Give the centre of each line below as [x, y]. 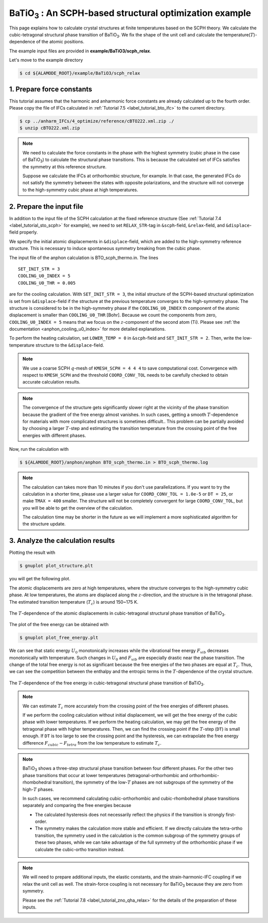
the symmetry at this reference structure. [65, 166]
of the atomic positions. [60, 42]
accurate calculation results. [51, 382]
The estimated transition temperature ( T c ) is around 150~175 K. [74, 602]
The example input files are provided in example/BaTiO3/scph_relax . [80, 51]
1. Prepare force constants [51, 89]
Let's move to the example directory [46, 60]
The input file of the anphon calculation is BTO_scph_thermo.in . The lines [84, 258]
